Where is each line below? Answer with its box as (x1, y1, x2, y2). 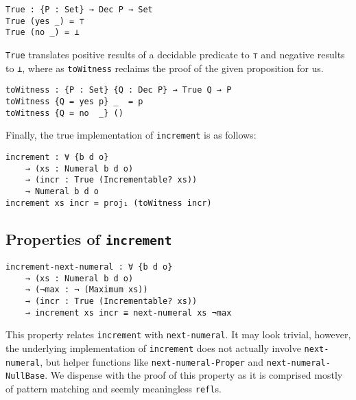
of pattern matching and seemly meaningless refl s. (5, 381, 222, 395)
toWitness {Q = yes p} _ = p (5, 96, 143, 106)
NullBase (5, 371, 45, 381)
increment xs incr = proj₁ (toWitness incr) (5, 198, 212, 208)
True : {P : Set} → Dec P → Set (5, 5, 153, 14)
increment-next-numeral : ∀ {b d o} (5, 261, 173, 272)
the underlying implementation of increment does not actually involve (5, 340, 301, 355)
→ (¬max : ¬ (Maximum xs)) (25, 285, 148, 295)
